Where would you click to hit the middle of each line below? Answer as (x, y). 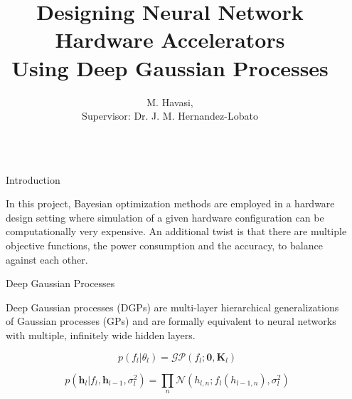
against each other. (47, 259)
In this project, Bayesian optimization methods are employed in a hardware (170, 203)
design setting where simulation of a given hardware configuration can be (165, 217)
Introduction (33, 179)
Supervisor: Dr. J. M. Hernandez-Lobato (170, 116)
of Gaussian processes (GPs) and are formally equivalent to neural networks (171, 321)
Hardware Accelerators (170, 40)
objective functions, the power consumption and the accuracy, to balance (164, 245)
